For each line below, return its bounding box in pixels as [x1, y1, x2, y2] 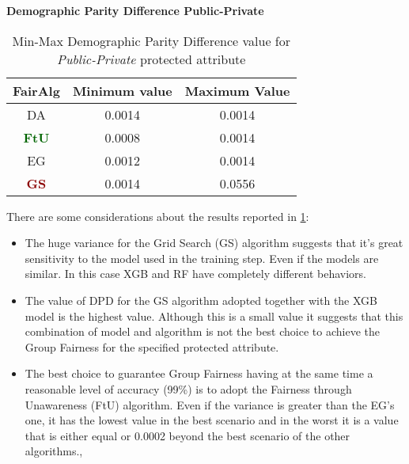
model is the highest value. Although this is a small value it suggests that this [25, 307, 403, 324]
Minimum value [72, 81, 172, 100]
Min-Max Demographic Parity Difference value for [12, 31, 291, 50]
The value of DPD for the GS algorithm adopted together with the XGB [25, 291, 378, 308]
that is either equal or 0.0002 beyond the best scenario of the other [25, 427, 350, 443]
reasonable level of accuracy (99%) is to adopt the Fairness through [25, 380, 352, 397]
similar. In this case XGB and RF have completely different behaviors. [25, 265, 366, 282]
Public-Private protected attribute [57, 49, 246, 68]
